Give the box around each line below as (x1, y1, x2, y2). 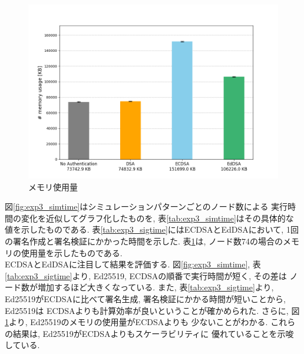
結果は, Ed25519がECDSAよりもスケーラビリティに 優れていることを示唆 (12, 327, 294, 339)
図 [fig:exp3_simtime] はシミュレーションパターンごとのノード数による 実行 (5, 200, 288, 213)
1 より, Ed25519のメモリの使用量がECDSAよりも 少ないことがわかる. (5, 316, 268, 328)
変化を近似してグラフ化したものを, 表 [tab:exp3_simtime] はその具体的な (21, 211, 294, 224)
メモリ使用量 (28, 180, 78, 193)
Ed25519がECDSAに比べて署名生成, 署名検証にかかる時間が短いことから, (5, 292, 286, 305)
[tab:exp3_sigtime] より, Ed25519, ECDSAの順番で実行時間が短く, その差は (5, 269, 287, 282)
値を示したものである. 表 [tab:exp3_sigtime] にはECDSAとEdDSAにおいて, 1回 (5, 223, 299, 236)
